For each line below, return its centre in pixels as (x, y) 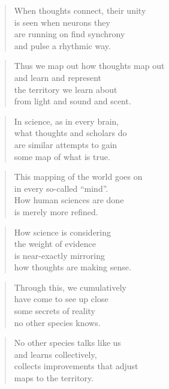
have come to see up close (61, 299)
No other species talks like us (67, 343)
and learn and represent (58, 77)
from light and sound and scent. (73, 101)
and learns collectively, (55, 354)
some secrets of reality (55, 311)
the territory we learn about (66, 89)
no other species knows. (57, 322)
